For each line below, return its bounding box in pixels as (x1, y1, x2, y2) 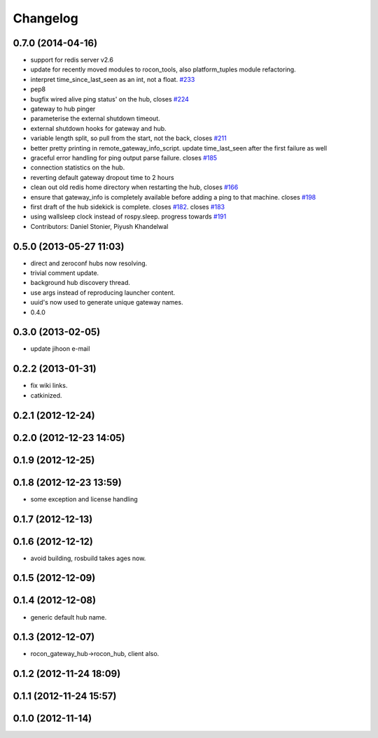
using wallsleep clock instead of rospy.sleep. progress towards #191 (30, 212, 227, 221)
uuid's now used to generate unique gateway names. (30, 298, 183, 307)
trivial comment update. (30, 269, 99, 277)
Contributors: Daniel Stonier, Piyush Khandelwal (30, 222, 169, 230)
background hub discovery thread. (30, 279, 131, 287)
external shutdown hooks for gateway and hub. (30, 124, 167, 132)
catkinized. (30, 391, 62, 399)
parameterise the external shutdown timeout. (30, 114, 160, 123)
